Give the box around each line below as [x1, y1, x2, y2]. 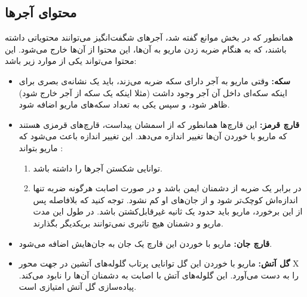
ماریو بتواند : [19, 141, 63, 154]
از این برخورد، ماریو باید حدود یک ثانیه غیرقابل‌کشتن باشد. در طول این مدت [33, 205, 303, 218]
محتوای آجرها [5, 3, 77, 22]
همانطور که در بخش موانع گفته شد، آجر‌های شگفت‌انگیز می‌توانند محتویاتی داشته [5, 31, 293, 44]
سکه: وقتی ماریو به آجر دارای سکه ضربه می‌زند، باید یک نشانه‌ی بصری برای [19, 74, 290, 87]
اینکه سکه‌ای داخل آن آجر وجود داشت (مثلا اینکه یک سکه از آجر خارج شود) [19, 86, 287, 99]
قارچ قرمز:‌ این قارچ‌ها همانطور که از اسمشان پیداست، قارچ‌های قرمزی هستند [19, 118, 300, 130]
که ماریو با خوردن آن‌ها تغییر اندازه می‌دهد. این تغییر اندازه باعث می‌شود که [19, 130, 287, 142]
